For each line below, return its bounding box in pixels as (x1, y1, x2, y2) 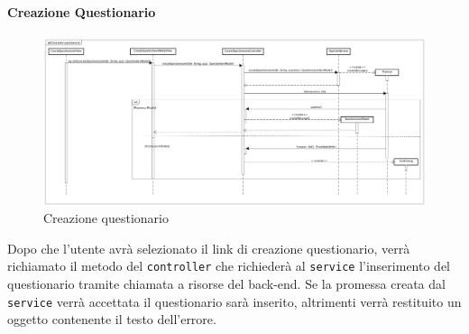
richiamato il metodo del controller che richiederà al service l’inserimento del (7, 256, 450, 275)
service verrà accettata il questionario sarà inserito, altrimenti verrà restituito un (7, 292, 462, 311)
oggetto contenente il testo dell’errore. (7, 310, 216, 329)
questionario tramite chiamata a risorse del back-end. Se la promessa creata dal (7, 274, 446, 293)
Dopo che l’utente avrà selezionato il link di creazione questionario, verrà (7, 238, 410, 257)
